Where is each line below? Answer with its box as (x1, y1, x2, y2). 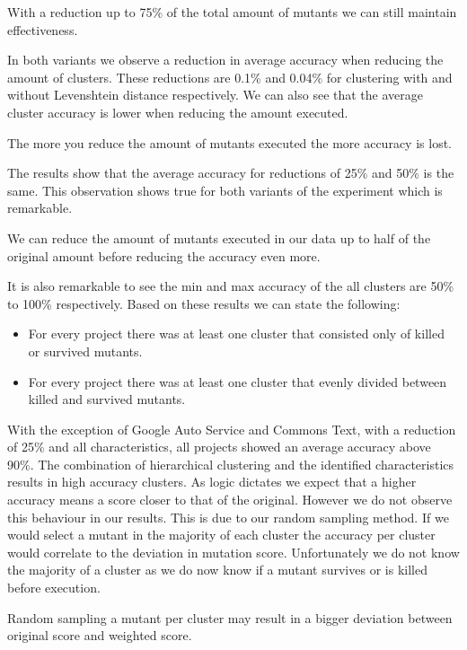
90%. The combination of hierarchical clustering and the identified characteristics (7, 454, 454, 473)
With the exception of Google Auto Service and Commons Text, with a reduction (7, 419, 456, 438)
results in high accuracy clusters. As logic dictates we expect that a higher (7, 472, 417, 491)
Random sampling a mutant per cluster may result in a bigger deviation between (7, 608, 453, 627)
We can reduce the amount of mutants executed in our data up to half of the (7, 228, 431, 247)
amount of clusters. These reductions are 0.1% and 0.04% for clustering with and (7, 67, 453, 86)
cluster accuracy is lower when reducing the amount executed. (7, 102, 348, 121)
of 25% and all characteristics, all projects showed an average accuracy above (7, 437, 431, 456)
